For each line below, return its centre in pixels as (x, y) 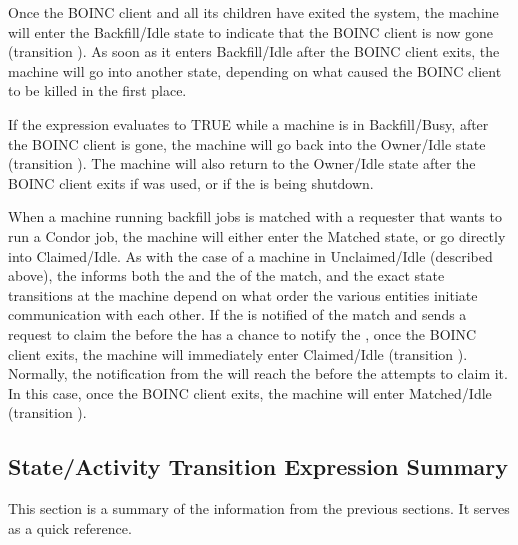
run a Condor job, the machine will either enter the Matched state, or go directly (257, 235)
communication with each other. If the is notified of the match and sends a (237, 314)
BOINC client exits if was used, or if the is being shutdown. (191, 182)
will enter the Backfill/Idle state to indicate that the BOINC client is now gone (251, 31)
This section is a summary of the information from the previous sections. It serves (259, 508)
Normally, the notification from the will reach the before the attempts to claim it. (258, 373)
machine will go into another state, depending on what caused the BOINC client (255, 70)
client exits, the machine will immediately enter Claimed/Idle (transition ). (238, 353)
